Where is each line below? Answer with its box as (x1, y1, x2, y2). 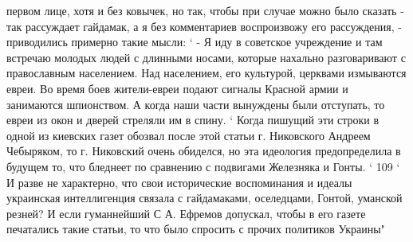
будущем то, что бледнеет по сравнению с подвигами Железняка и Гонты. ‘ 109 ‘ (6, 158, 400, 174)
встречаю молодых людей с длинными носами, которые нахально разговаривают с (6, 49, 406, 65)
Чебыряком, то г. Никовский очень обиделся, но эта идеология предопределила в (6, 142, 401, 159)
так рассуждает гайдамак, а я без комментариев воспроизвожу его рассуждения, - (6, 18, 402, 34)
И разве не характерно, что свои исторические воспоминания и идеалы (6, 174, 352, 190)
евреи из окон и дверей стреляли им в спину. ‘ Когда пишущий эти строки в (6, 111, 380, 128)
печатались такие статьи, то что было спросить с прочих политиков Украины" (6, 221, 385, 237)
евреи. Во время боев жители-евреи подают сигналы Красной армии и (6, 80, 348, 96)
